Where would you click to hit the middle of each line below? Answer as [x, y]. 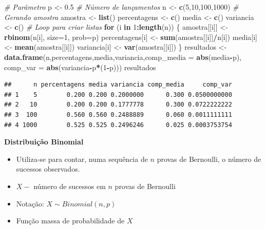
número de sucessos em [70, 186]
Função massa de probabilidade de [70, 221]
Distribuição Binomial [44, 142]
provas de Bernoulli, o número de [209, 159]
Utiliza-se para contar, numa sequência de [82, 159]
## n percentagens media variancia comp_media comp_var [118, 85]
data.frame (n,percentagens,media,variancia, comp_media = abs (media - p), [123, 57]
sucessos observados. [48, 169]
